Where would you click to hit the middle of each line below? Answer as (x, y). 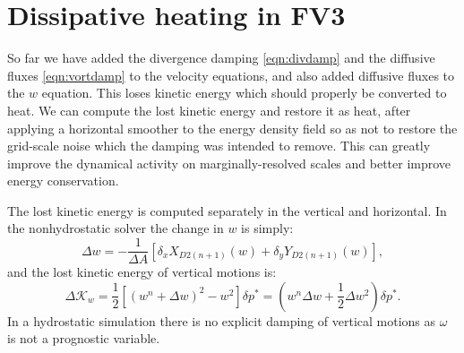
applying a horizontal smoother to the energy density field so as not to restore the (232, 128)
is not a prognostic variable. (84, 338)
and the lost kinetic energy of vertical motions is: (142, 272)
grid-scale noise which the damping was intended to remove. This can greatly (219, 146)
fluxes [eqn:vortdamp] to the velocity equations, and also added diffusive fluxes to (231, 75)
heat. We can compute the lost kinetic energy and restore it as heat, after (209, 110)
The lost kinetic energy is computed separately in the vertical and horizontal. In (227, 210)
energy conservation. (63, 181)
